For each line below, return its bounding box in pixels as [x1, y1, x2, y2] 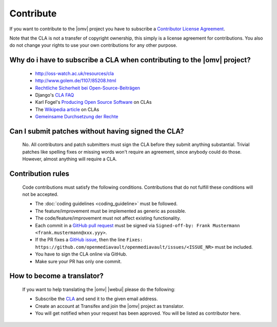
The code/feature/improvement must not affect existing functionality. [35, 215, 181, 221]
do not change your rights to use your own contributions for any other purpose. [9, 42, 177, 48]
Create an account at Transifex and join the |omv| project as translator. [35, 303, 185, 309]
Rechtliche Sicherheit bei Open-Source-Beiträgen [35, 85, 141, 91]
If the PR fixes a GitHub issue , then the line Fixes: [35, 237, 143, 243]
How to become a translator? [9, 271, 104, 280]
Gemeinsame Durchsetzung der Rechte [35, 114, 118, 120]
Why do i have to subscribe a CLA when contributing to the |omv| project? [9, 56, 251, 64]
